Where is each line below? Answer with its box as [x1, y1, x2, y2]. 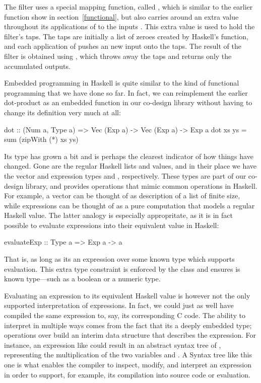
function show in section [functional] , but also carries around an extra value [4, 11, 239, 22]
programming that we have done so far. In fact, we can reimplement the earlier [4, 87, 248, 98]
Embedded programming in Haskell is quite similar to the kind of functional [4, 78, 239, 88]
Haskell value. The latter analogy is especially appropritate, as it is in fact [4, 210, 233, 220]
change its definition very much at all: [4, 107, 121, 117]
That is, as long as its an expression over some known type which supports [4, 254, 235, 264]
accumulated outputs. [4, 60, 71, 71]
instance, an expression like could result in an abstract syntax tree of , [4, 339, 221, 350]
